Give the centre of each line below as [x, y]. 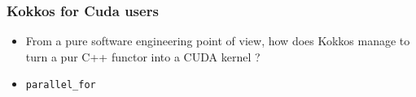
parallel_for [61, 85]
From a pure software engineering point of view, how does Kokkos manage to [218, 41]
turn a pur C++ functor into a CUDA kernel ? [143, 56]
